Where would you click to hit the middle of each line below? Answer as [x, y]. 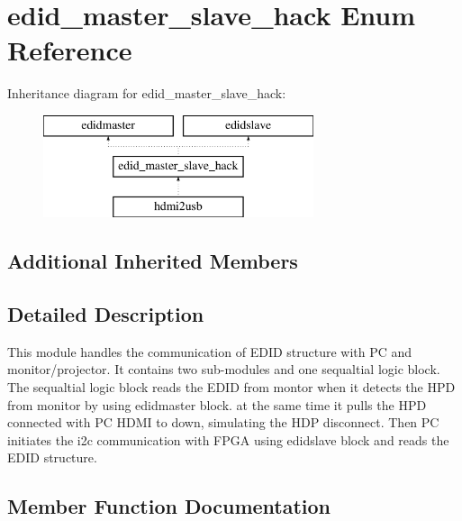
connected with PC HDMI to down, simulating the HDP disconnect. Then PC [223, 422]
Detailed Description [106, 314]
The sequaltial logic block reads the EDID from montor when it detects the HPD [231, 387]
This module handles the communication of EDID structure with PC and [210, 351]
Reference [70, 50]
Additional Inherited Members [153, 261]
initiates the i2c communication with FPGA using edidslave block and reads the [228, 439]
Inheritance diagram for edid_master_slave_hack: [147, 93]
